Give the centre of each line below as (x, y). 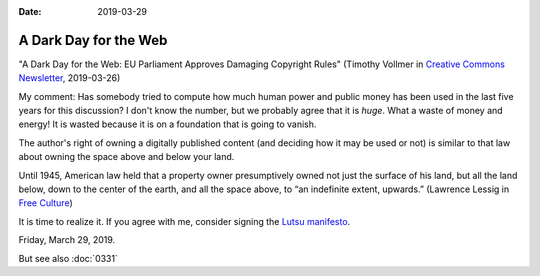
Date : (30, 11)
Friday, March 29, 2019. (67, 240)
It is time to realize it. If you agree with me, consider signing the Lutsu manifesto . (184, 221)
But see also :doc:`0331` (68, 258)
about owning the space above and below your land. (126, 157)
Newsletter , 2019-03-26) (69, 78)
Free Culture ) (46, 203)
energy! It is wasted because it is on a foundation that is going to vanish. (167, 124)
